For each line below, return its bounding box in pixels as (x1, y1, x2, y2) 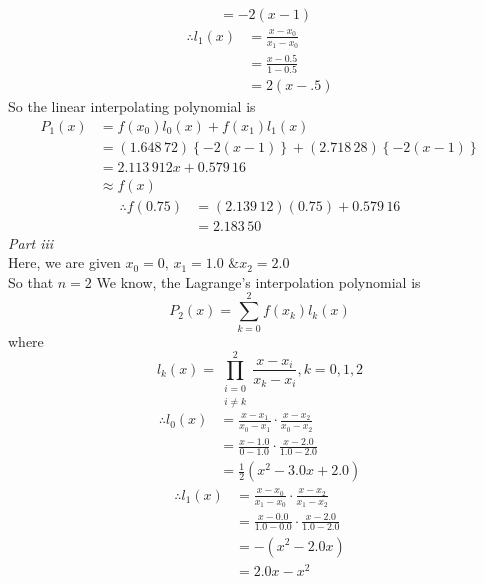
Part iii (8, 232, 54, 253)
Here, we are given (8, 252, 121, 273)
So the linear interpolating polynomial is (8, 95, 256, 116)
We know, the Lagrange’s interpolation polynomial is (96, 271, 421, 292)
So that (8, 271, 54, 292)
